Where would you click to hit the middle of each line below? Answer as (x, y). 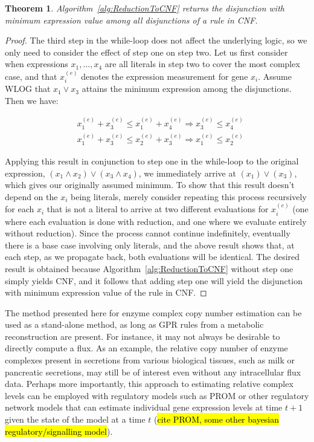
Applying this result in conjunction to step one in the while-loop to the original (152, 161)
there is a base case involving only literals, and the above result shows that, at (150, 245)
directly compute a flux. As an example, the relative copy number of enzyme (146, 348)
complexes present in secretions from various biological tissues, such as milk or (150, 360)
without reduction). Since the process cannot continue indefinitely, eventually (148, 233)
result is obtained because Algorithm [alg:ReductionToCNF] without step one (149, 268)
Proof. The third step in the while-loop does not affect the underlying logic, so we (156, 40)
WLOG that (28, 89)
